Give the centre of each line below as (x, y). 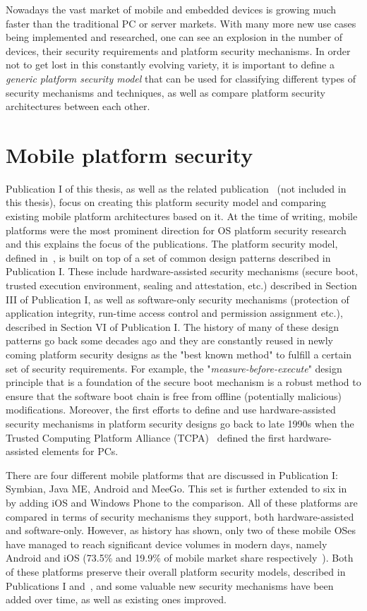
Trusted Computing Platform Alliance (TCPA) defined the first (146, 437)
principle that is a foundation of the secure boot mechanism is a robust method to (183, 382)
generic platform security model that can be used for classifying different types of (181, 78)
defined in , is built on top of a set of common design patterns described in (168, 257)
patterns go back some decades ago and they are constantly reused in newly (170, 340)
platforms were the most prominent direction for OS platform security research (176, 230)
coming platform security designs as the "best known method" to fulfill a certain (179, 354)
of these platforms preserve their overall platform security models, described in (176, 571)
